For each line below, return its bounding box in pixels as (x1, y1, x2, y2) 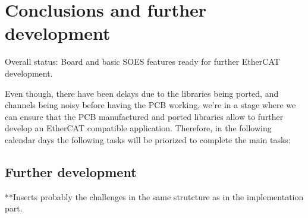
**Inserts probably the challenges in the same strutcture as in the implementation (5, 190, 304, 203)
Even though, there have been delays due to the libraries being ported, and (5, 87, 279, 99)
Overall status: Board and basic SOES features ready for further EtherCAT (5, 55, 280, 68)
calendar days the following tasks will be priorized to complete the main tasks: (5, 133, 291, 146)
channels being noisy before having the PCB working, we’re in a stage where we (5, 99, 296, 111)
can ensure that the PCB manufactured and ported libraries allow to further (5, 110, 284, 122)
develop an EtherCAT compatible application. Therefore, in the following (5, 122, 272, 134)
